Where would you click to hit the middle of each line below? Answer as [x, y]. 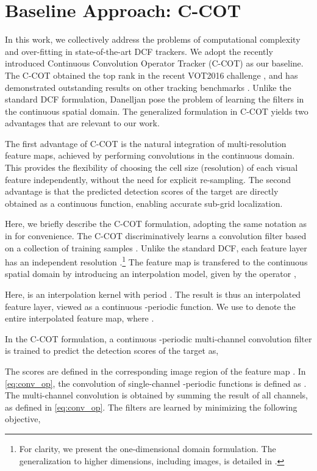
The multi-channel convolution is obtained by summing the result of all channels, [156, 395]
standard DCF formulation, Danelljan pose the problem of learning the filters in [155, 99]
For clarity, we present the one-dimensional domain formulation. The [148, 448]
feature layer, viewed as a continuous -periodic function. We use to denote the [150, 306]
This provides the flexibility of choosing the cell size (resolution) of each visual [151, 167]
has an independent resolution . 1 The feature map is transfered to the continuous [156, 261]
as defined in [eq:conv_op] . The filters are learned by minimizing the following [151, 407]
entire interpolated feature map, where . [80, 318]
